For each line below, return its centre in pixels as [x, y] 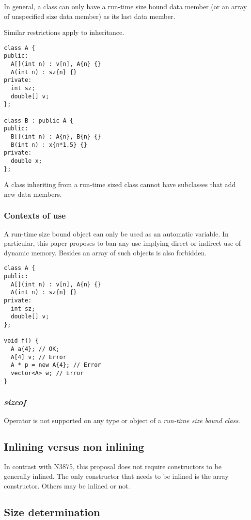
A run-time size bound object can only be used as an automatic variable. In [116, 233]
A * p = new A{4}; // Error [56, 365]
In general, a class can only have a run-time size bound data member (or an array [125, 6]
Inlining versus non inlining [74, 446]
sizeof [15, 402]
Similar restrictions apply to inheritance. [64, 32]
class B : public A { [39, 120]
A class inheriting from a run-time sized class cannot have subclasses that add [120, 184]
